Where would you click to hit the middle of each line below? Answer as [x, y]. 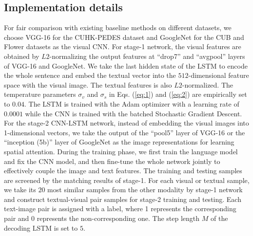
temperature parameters [40, 94]
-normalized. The [208, 84]
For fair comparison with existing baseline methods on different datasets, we [118, 27]
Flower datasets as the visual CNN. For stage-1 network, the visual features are [123, 46]
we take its [20, 190]
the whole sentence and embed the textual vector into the [90, 75]
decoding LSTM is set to [41, 227]
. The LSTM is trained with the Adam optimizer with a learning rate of [132, 103]
